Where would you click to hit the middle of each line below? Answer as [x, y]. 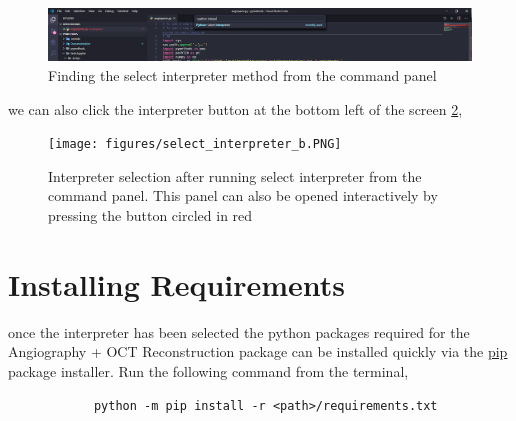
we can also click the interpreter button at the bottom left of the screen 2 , [235, 108]
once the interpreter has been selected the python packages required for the [239, 331]
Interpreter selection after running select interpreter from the [235, 175]
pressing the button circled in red [150, 215]
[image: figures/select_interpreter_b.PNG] [195, 144]
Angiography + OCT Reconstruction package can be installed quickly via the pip [258, 351]
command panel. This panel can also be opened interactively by [243, 195]
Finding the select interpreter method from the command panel [242, 75]
